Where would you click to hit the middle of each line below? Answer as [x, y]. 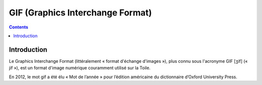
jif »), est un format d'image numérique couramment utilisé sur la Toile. [80, 68]
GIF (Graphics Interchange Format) [81, 13]
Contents [19, 27]
